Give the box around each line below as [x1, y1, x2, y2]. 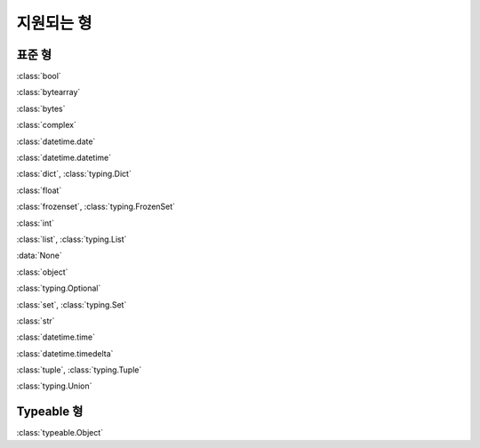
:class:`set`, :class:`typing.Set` [16, 299, 127, 310]
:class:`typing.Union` [16, 380, 92, 391]
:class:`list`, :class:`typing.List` [16, 234, 127, 244]
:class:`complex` [16, 120, 77, 131]
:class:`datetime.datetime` [16, 152, 112, 164]
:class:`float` [16, 185, 62, 196]
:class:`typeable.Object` [16, 428, 104, 438]
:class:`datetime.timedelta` [16, 348, 114, 359]
